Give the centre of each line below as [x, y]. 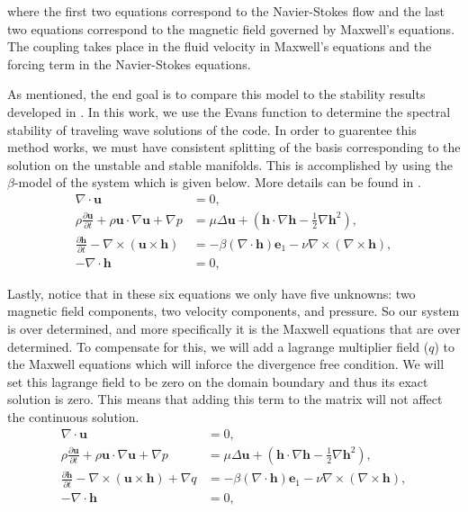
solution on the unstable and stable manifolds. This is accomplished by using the [230, 164]
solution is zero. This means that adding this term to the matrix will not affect [225, 399]
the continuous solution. [73, 417]
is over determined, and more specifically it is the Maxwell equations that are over [234, 329]
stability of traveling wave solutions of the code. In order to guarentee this [212, 129]
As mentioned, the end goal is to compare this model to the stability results [216, 94]
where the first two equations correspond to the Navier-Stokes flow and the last [226, 11]
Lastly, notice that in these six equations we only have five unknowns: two [211, 293]
